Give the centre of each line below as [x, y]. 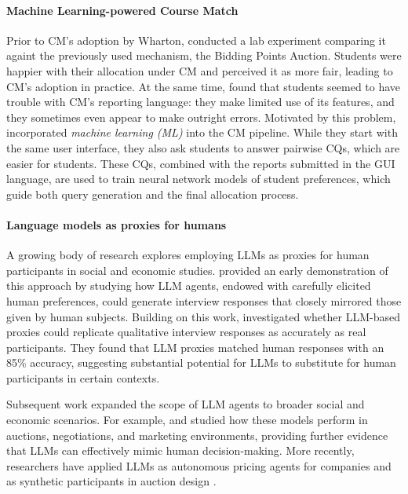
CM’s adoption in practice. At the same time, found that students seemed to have [204, 86]
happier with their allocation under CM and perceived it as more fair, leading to [200, 70]
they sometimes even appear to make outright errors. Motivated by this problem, [201, 117]
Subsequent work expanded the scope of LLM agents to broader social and [186, 404]
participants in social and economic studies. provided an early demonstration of [197, 270]
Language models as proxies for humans [117, 224]
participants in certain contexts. [83, 377]
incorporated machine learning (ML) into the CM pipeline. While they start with [202, 132]
